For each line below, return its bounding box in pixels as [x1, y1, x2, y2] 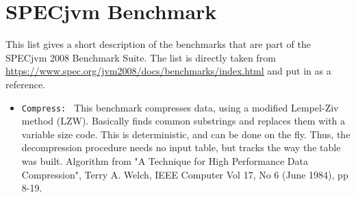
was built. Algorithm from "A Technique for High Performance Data [21, 153, 308, 168]
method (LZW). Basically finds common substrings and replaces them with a [21, 114, 346, 128]
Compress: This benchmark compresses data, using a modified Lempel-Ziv [21, 100, 339, 114]
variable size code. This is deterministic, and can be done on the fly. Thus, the [21, 127, 351, 141]
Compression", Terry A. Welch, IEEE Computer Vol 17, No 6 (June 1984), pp [21, 167, 348, 181]
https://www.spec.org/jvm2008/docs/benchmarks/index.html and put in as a [5, 64, 331, 78]
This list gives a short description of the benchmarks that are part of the [5, 37, 311, 51]
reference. [5, 77, 46, 91]
